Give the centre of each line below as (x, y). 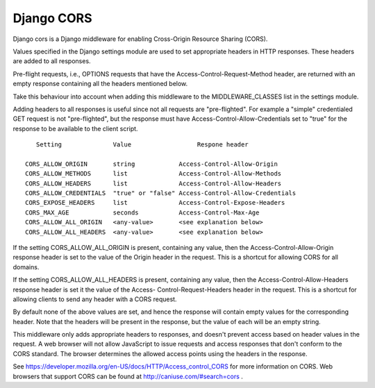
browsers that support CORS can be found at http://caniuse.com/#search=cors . (128, 376)
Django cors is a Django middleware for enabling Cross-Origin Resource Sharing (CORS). (140, 39)
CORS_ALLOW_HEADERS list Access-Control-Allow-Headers (153, 183)
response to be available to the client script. (75, 128)
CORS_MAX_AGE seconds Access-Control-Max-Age (142, 212)
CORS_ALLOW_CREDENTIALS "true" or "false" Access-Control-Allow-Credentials (161, 193)
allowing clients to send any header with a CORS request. (95, 299)
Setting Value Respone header (142, 145)
